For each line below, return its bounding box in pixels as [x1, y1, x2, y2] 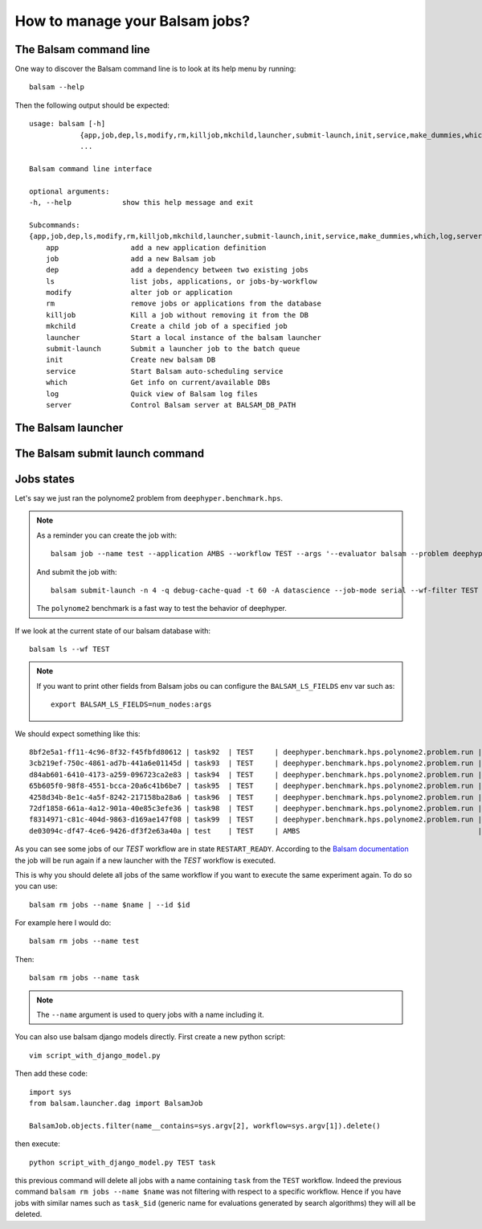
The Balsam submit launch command [14, 446, 205, 460]
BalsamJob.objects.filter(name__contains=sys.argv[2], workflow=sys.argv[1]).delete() [29, 1121, 381, 1130]
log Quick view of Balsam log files [45, 389, 259, 398]
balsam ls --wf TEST [29, 645, 110, 654]
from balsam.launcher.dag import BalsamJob [29, 1099, 203, 1108]
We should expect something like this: [14, 728, 141, 739]
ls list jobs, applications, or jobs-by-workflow [45, 277, 317, 285]
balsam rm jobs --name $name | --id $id [29, 900, 190, 909]
